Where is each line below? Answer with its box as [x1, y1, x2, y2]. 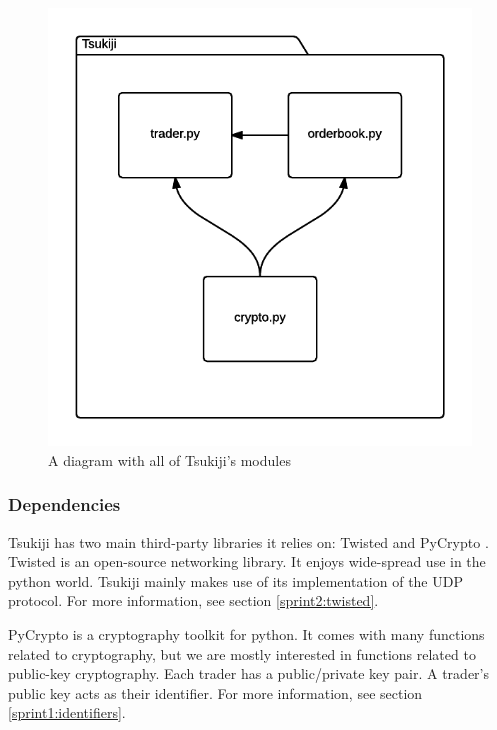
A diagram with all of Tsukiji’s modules [48, 449, 291, 470]
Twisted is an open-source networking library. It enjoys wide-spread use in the [8, 551, 486, 572]
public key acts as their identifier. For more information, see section [8, 682, 423, 703]
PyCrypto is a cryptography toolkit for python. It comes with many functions [8, 623, 485, 644]
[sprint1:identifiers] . [8, 702, 126, 723]
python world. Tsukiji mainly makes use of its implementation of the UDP [8, 570, 463, 591]
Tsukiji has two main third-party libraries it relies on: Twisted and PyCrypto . [8, 531, 489, 552]
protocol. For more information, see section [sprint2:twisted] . [8, 590, 379, 611]
